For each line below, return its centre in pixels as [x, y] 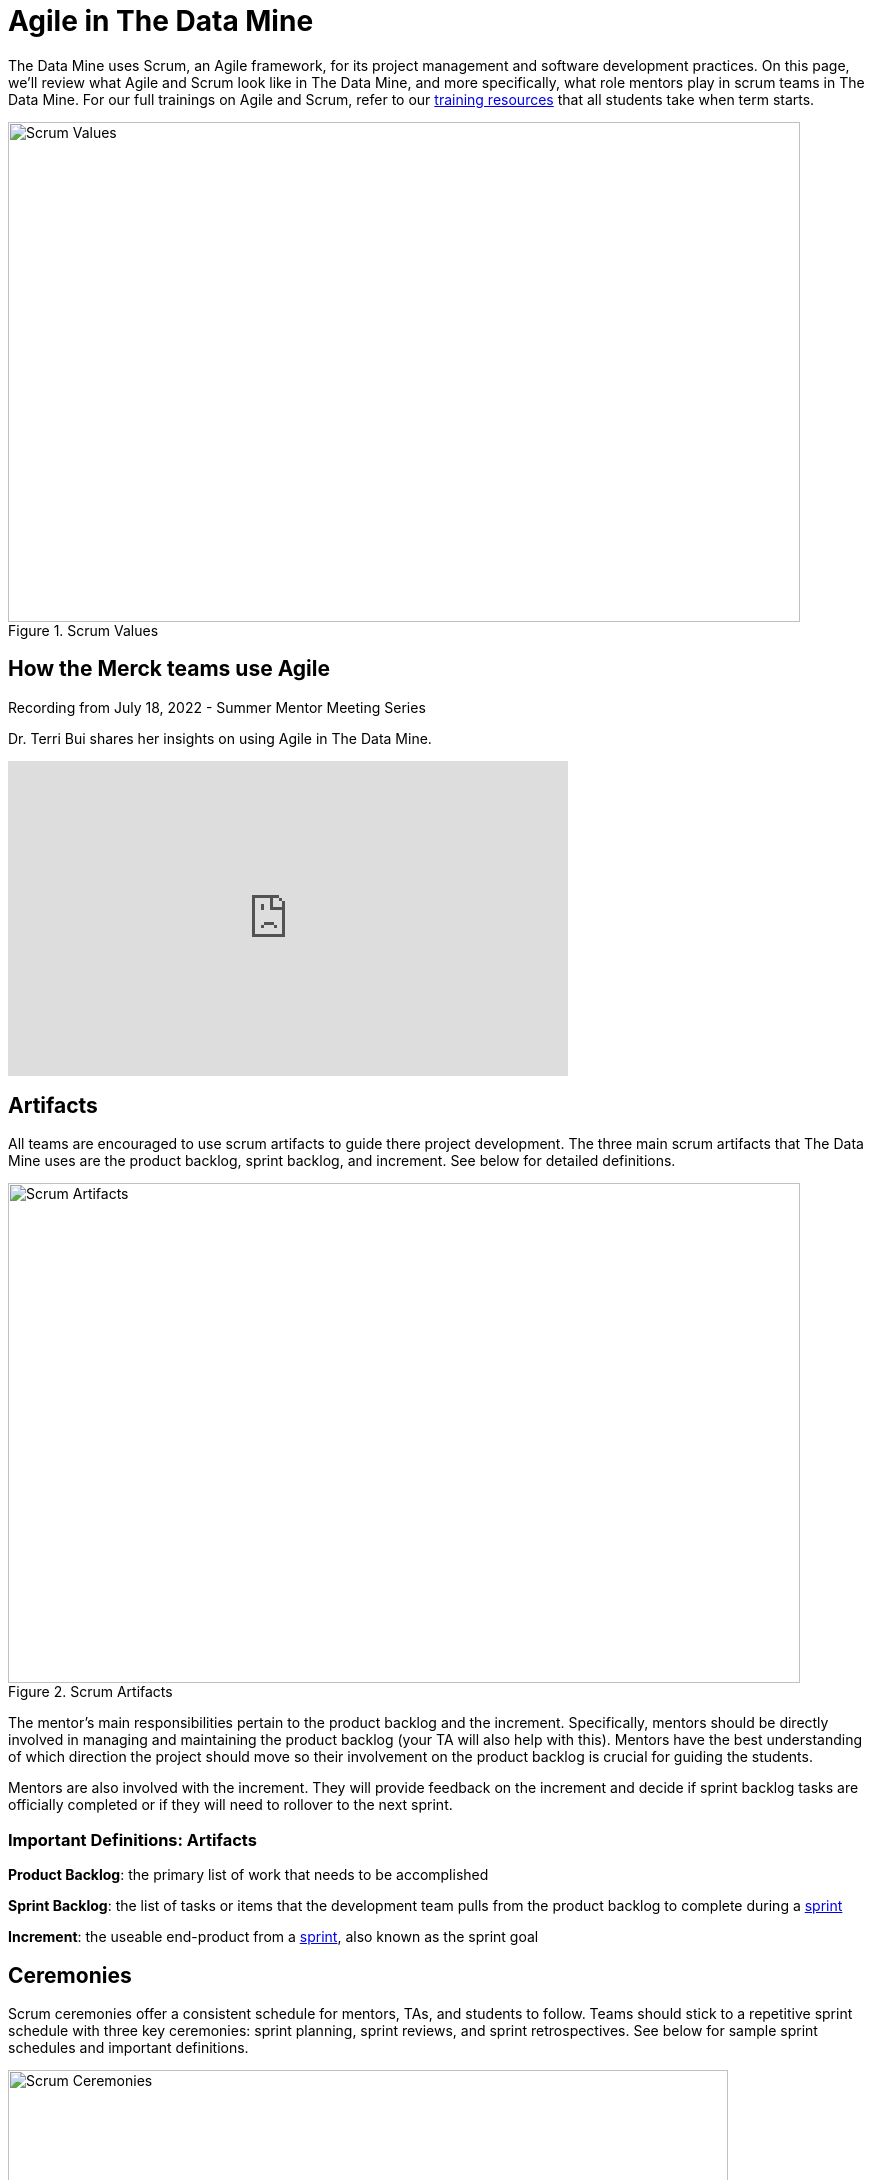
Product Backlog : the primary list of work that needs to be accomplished [248, 1875]
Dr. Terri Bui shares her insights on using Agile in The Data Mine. [220, 738]
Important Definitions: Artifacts [132, 1839]
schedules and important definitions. [128, 2048]
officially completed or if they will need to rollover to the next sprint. [230, 1805]
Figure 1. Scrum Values [83, 630]
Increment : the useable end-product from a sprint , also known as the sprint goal [273, 1937]
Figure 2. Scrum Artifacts [90, 1692]
